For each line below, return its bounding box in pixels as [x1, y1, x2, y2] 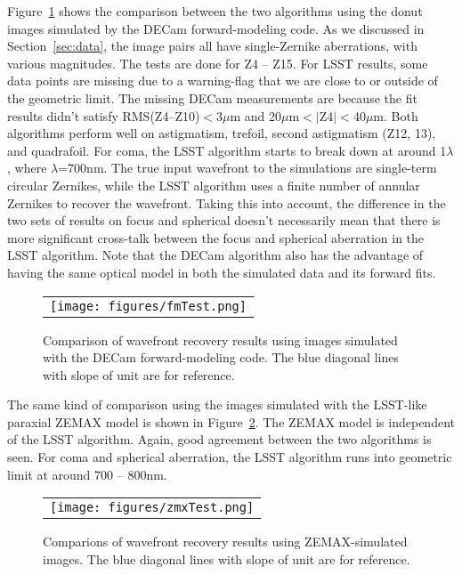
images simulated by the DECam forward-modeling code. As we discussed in [7, 19, 425, 37]
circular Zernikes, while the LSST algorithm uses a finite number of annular [7, 175, 420, 194]
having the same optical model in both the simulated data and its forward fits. [7, 263, 436, 281]
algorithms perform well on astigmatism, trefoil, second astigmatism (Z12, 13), [7, 124, 436, 142]
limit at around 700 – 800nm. [7, 465, 167, 483]
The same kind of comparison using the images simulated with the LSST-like [7, 395, 427, 414]
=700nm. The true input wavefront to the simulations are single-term [58, 158, 437, 177]
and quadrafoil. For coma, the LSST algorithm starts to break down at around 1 [7, 141, 447, 159]
